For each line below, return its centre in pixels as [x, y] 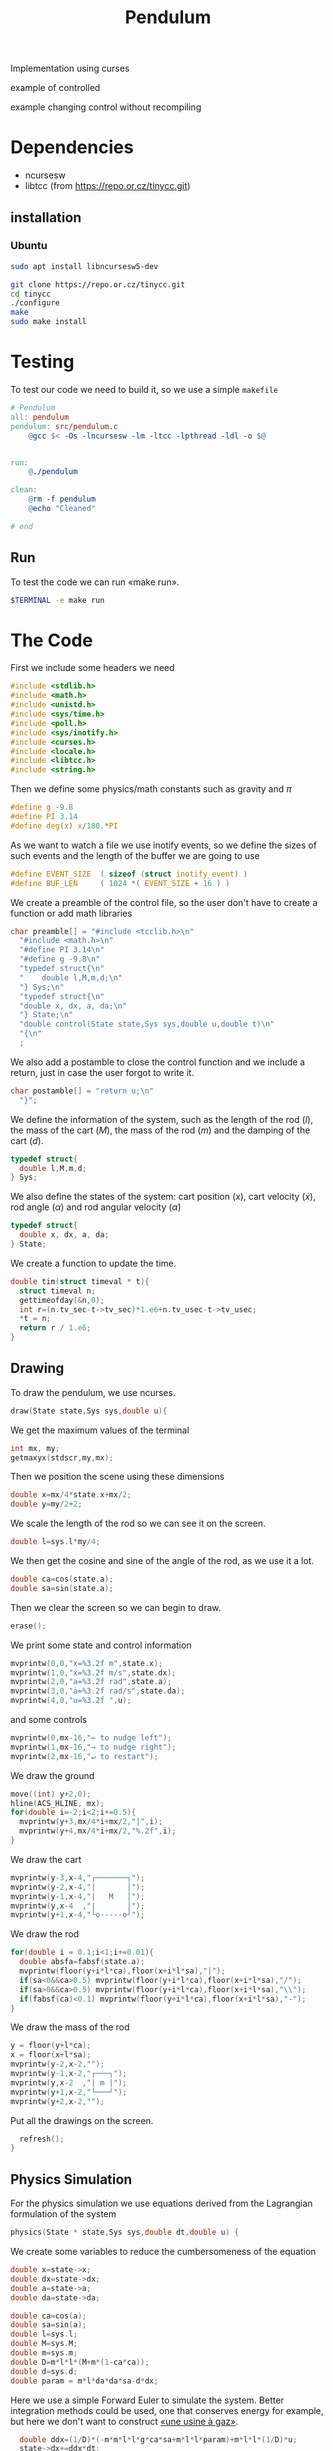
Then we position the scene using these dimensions [117, 1477]
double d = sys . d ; [44, 2371]
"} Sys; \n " [42, 987]
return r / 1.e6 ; [55, 1328]
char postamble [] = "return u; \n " [82, 1091]
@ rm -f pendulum [62, 499]
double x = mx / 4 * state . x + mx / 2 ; [71, 1495]
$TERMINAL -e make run [57, 600]
